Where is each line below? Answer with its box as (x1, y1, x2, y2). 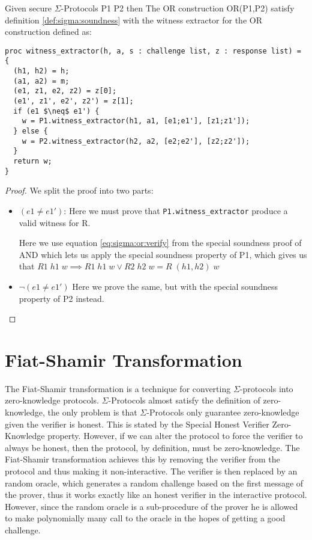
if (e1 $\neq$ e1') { (13, 106, 100, 115)
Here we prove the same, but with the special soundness (72, 280, 278, 292)
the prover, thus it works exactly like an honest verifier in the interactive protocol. (5, 488, 307, 501)
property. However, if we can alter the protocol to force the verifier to (47, 429, 303, 442)
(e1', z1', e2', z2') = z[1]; (13, 97, 134, 106)
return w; (13, 157, 52, 165)
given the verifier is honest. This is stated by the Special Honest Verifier (5, 417, 269, 430)
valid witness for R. (19, 216, 91, 229)
